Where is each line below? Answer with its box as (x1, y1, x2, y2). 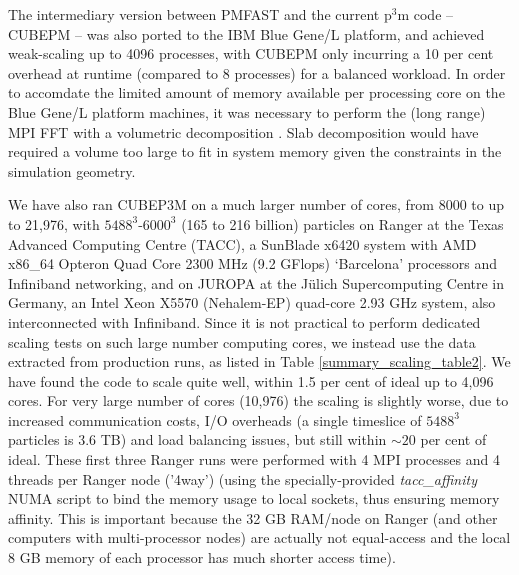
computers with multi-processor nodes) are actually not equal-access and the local (8, 527, 511, 548)
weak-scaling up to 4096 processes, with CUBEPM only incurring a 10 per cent (8, 43, 494, 64)
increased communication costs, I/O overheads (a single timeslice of (8, 409, 422, 430)
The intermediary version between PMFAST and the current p (8, 4, 392, 24)
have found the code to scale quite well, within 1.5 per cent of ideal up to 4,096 (8, 370, 494, 391)
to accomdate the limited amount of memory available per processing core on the (8, 82, 505, 103)
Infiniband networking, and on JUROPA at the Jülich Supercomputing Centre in (8, 272, 505, 293)
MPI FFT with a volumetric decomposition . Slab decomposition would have (8, 121, 479, 142)
